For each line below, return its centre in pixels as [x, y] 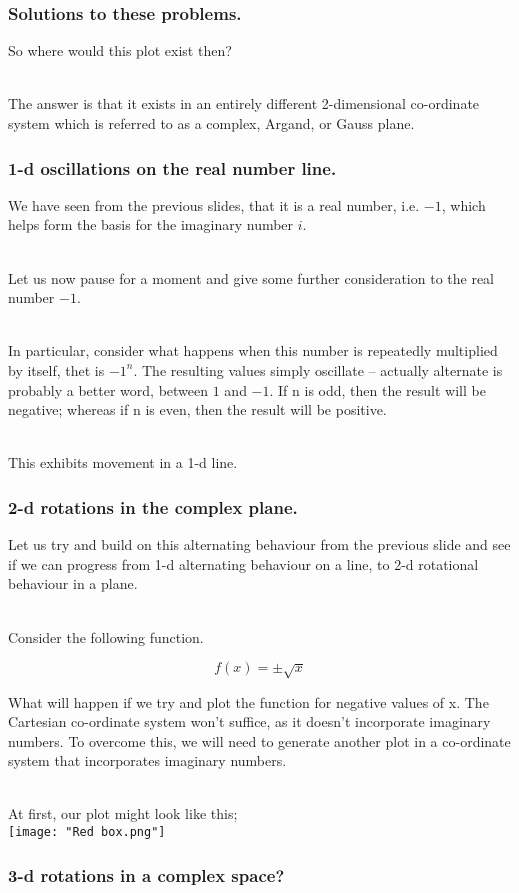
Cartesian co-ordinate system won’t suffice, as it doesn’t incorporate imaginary [249, 721]
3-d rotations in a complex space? [146, 874]
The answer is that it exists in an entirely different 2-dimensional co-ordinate [244, 103]
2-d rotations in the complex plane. [153, 506]
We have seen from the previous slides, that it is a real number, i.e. [214, 204]
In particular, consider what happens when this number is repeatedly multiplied [253, 350]
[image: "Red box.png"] [87, 832]
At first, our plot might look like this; [123, 813]
